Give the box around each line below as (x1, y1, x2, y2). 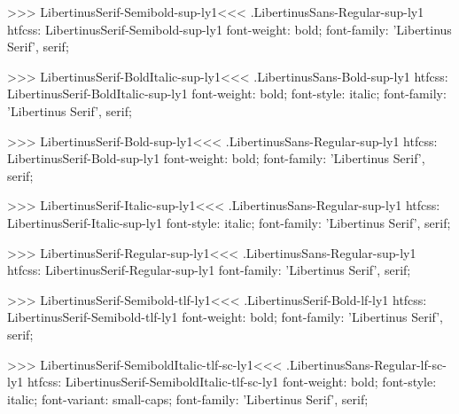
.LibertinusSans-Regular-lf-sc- (286, 355, 447, 373)
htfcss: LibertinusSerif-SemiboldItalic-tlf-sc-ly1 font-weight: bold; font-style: (27, 372, 437, 391)
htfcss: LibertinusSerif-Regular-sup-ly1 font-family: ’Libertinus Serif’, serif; (7, 261, 411, 279)
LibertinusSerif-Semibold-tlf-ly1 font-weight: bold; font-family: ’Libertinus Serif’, (7, 308, 443, 326)
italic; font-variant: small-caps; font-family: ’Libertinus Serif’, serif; (7, 389, 369, 408)
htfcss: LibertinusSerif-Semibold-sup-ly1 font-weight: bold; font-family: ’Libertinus (7, 20, 452, 38)
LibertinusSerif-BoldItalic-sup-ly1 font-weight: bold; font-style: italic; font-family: (7, 84, 447, 103)
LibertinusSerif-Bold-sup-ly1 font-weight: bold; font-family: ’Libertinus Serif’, (7, 149, 425, 168)
